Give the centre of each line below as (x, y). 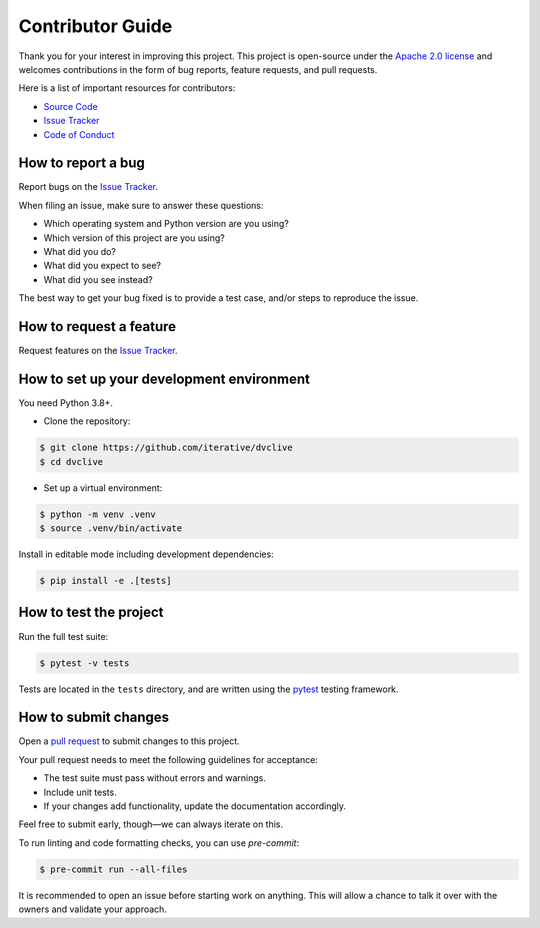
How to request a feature (97, 326)
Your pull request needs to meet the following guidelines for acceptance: (168, 759)
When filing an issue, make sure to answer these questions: (141, 205)
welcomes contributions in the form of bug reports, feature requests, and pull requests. (198, 69)
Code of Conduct (79, 134)
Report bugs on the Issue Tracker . (88, 187)
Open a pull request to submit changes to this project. (129, 741)
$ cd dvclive (71, 461)
